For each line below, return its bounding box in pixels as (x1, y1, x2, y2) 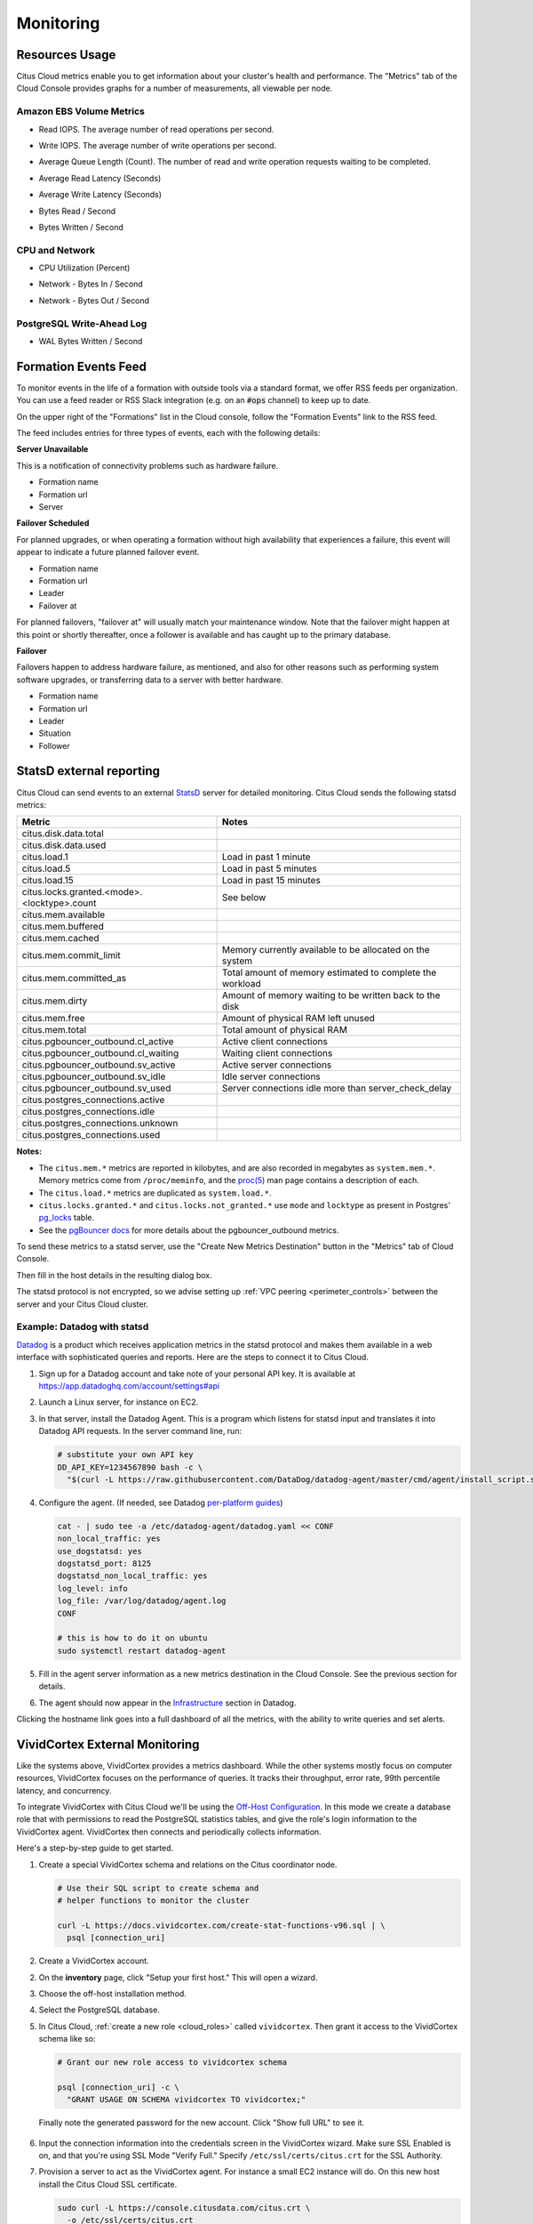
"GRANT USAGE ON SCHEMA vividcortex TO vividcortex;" (67, 2095, 306, 2105)
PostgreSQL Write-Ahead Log (16, 317, 147, 329)
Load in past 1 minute (221, 850, 311, 863)
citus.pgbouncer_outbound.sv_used (21, 1082, 171, 1094)
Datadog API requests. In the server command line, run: (38, 1426, 243, 1437)
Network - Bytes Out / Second (38, 294, 150, 306)
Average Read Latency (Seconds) (38, 173, 162, 183)
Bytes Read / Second (38, 205, 116, 216)
